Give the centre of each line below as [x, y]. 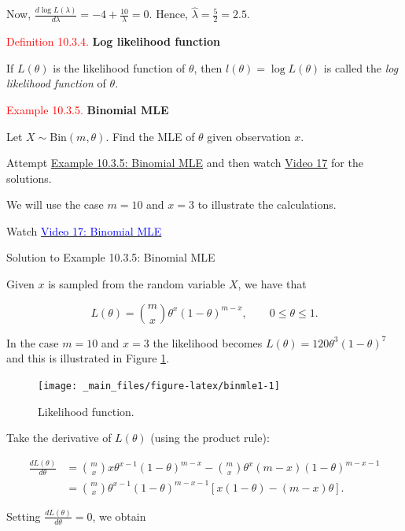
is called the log [361, 67]
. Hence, [168, 14]
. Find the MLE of [150, 136]
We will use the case [55, 204]
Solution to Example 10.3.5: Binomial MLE [111, 257]
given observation [249, 136]
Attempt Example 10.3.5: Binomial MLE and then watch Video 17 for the [185, 163]
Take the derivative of [59, 438]
